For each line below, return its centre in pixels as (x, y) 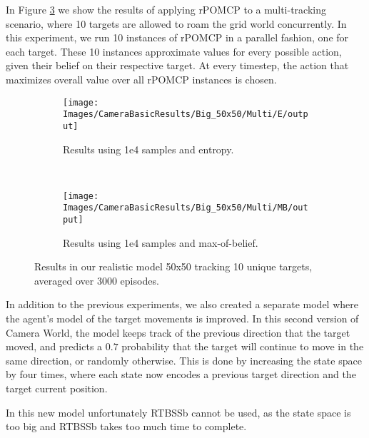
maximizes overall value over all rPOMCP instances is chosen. (141, 79)
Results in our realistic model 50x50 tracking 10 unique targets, (173, 266)
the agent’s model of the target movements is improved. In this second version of (182, 319)
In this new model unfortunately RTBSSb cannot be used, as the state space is (178, 412)
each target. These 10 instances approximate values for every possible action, (174, 51)
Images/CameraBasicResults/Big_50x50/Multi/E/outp (186, 114)
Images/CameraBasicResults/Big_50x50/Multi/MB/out (186, 208)
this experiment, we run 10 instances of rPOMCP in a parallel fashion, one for (177, 37)
